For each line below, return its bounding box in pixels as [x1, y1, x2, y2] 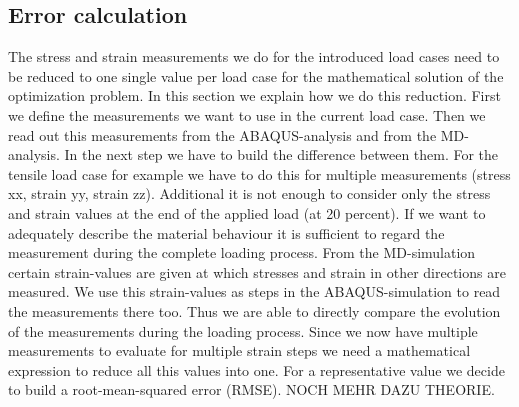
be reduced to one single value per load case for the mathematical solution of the [8, 65, 504, 86]
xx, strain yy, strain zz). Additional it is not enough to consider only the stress [8, 183, 491, 204]
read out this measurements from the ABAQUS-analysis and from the [8, 124, 437, 145]
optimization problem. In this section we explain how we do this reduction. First [8, 85, 501, 106]
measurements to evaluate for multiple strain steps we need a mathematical [8, 340, 471, 361]
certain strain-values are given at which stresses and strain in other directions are [8, 261, 506, 282]
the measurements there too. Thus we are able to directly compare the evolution [8, 300, 501, 321]
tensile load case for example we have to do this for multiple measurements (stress [8, 163, 511, 184]
